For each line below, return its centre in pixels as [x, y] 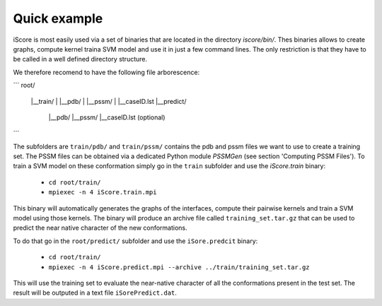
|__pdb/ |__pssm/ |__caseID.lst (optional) [107, 117]
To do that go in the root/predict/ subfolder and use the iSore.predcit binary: [135, 241]
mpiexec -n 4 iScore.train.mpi [103, 192]
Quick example [58, 18]
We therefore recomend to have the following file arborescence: [106, 72]
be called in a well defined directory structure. [80, 59]
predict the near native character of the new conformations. [100, 228]
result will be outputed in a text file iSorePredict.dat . [95, 293]
